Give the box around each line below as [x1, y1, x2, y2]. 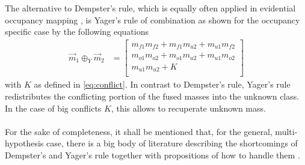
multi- [275, 125, 298, 137]
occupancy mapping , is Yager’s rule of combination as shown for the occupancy [5, 13, 300, 26]
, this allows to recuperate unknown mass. [111, 101, 266, 114]
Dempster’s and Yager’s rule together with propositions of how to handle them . [5, 148, 300, 161]
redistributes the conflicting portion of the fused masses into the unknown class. [5, 89, 300, 102]
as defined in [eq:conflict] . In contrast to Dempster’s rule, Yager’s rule [34, 78, 291, 91]
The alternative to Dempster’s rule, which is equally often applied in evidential [5, 2, 296, 14]
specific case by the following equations [5, 25, 149, 38]
